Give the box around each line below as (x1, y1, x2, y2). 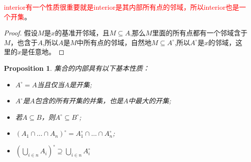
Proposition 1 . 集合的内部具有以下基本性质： (4, 63, 150, 73)
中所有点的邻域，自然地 (77, 37, 152, 47)
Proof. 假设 (4, 28, 38, 38)
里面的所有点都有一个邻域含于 (152, 28, 248, 38)
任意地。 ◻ (28, 47, 65, 57)
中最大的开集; (128, 96, 171, 106)
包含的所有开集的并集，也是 (34, 96, 123, 106)
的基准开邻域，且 (55, 28, 110, 38)
